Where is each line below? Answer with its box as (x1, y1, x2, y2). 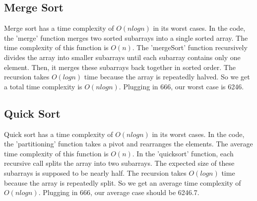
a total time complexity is (4, 81, 82, 91)
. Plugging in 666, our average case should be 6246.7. (38, 187, 199, 198)
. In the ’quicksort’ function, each (132, 148, 234, 158)
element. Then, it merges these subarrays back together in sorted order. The (4, 62, 236, 72)
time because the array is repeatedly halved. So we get (84, 71, 250, 82)
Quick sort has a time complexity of (4, 129, 113, 139)
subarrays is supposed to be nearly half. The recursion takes (4, 167, 187, 178)
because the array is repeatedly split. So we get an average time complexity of (4, 177, 241, 188)
